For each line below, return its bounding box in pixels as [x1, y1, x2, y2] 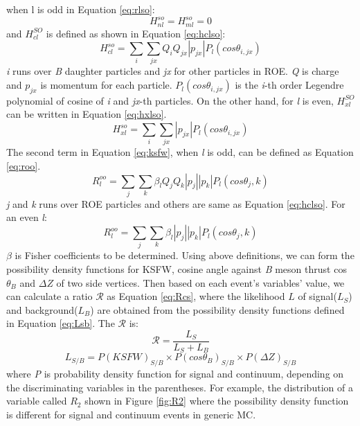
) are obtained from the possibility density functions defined [90, 302, 345, 317]
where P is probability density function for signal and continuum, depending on [6, 366, 344, 381]
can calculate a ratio [6, 289, 93, 303]
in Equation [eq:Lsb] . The [6, 316, 115, 330]
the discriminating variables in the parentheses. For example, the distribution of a [6, 380, 353, 394]
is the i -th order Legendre [235, 78, 344, 92]
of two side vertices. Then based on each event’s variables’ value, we [56, 275, 345, 290]
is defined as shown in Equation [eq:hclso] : [46, 26, 226, 40]
